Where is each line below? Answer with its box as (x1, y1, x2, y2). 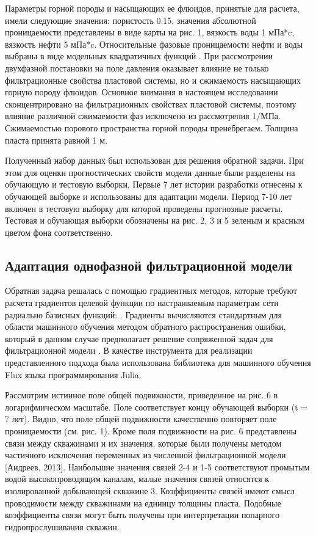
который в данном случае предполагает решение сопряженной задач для (5, 332, 273, 345)
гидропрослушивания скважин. (5, 520, 120, 533)
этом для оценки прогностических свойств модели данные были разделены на (5, 166, 295, 178)
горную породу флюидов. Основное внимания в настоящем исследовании (5, 86, 278, 98)
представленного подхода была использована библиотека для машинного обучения (5, 356, 311, 369)
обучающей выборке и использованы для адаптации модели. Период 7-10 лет (5, 189, 292, 202)
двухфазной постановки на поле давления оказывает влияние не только (5, 61, 269, 74)
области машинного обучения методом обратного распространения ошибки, (5, 320, 286, 333)
